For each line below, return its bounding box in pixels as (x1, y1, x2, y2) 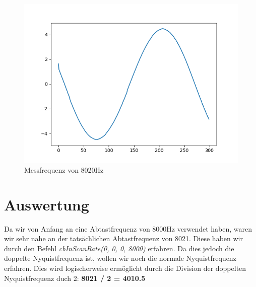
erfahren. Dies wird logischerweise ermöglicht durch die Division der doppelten (4, 263, 246, 273)
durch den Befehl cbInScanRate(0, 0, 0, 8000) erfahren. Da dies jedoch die (4, 243, 234, 253)
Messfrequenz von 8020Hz (24, 164, 104, 175)
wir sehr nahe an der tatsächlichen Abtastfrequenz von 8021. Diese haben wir (4, 233, 243, 244)
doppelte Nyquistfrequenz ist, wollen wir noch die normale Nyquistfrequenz (4, 253, 236, 263)
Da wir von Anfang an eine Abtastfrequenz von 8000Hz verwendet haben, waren (4, 223, 252, 234)
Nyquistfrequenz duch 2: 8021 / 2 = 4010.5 (4, 272, 146, 283)
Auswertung (4, 194, 89, 214)
